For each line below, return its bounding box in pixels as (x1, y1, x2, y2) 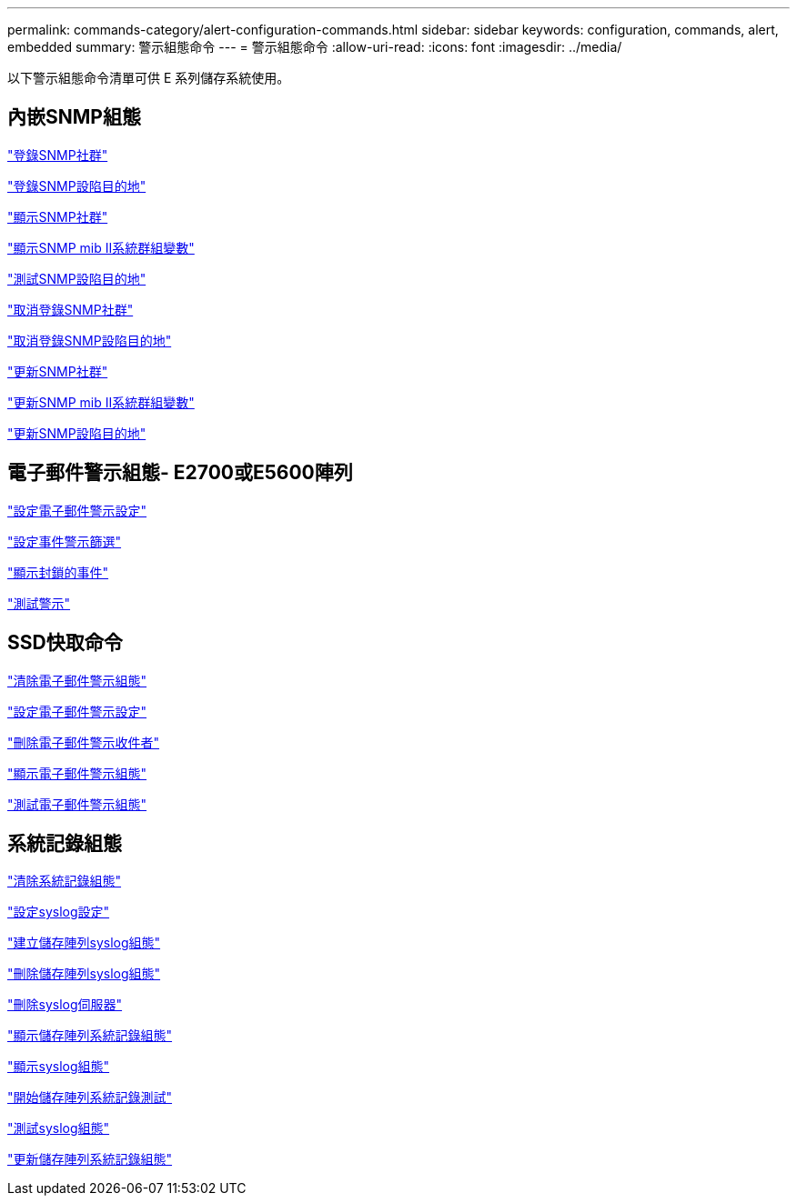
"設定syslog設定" (7, 904, 110, 920)
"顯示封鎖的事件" (7, 564, 109, 580)
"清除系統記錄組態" (7, 873, 122, 889)
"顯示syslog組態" (7, 1058, 110, 1075)
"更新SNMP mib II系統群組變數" (7, 394, 195, 410)
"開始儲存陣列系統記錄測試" (7, 1089, 173, 1106)
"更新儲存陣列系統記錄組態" (7, 1151, 173, 1168)
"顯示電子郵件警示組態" (7, 765, 147, 781)
